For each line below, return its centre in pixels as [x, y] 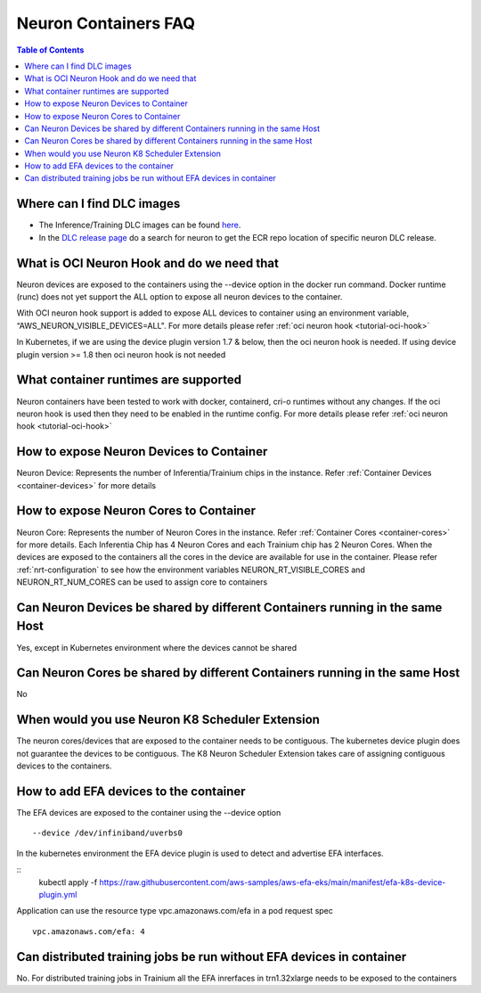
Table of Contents [50, 50]
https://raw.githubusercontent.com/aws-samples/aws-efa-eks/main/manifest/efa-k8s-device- [273, 882]
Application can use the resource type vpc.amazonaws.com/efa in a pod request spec [175, 911]
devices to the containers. [64, 766]
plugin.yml [58, 895]
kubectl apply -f [68, 882]
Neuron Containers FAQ [106, 23]
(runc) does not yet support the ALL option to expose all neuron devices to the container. [179, 297]
